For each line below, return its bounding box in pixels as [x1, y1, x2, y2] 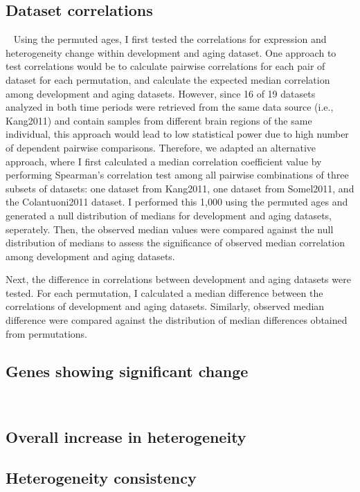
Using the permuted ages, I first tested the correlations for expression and [13, 32, 327, 46]
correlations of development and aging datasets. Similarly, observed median [6, 299, 325, 313]
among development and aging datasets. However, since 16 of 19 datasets [6, 86, 316, 100]
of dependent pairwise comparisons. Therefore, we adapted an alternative [6, 140, 316, 154]
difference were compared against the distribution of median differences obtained [6, 313, 348, 327]
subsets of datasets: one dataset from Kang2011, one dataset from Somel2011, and [6, 181, 354, 195]
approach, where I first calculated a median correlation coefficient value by [6, 154, 322, 168]
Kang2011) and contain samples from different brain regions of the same [6, 113, 312, 127]
